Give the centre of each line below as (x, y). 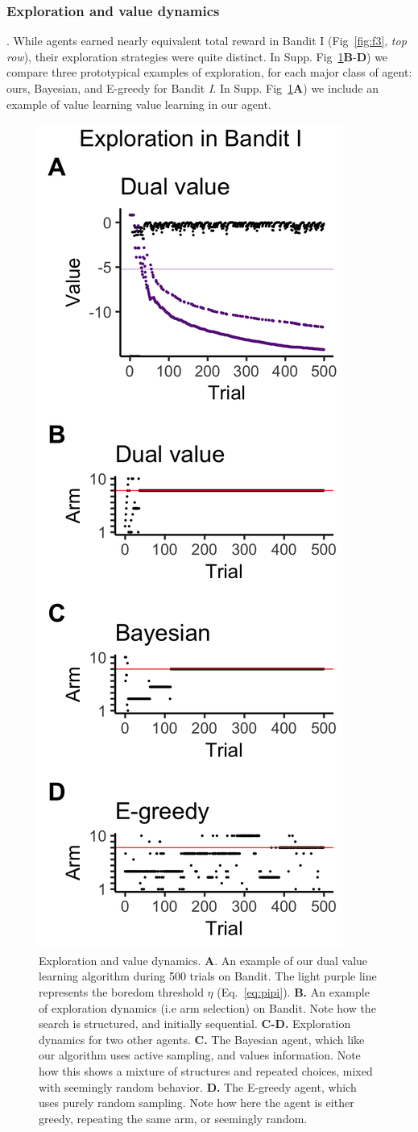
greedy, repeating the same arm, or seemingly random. (173, 1118)
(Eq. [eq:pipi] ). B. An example (293, 991)
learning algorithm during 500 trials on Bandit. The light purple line (208, 976)
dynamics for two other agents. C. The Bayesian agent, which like (202, 1039)
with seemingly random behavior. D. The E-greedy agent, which (198, 1086)
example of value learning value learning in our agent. (139, 104)
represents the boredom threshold (121, 991)
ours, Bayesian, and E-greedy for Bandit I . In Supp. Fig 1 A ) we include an (192, 88)
